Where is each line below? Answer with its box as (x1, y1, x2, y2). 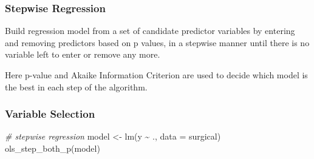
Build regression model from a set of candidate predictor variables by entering (5, 24, 295, 37)
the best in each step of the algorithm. (5, 80, 148, 93)
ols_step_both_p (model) (5, 142, 100, 154)
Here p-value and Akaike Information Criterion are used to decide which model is (5, 69, 308, 81)
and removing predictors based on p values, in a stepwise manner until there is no (5, 36, 310, 49)
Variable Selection (5, 106, 95, 121)
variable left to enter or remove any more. (5, 48, 160, 61)
